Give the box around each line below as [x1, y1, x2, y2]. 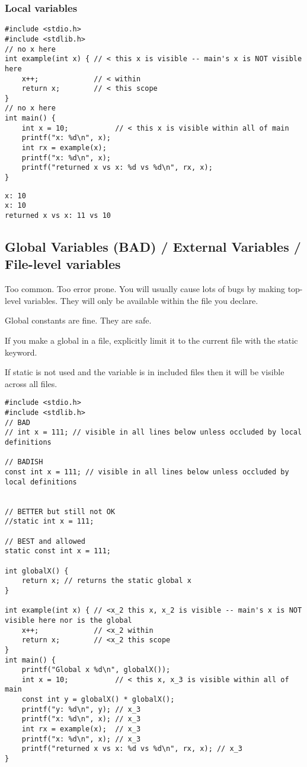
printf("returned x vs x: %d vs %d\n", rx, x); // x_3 [21, 744, 242, 753]
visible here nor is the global [5, 616, 132, 625]
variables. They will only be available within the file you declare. [23, 294, 258, 306]
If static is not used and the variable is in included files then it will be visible [5, 366, 284, 378]
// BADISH [5, 458, 43, 467]
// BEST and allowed [5, 537, 86, 546]
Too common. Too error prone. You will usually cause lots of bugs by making [5, 283, 285, 295]
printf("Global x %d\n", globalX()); [21, 665, 171, 674]
